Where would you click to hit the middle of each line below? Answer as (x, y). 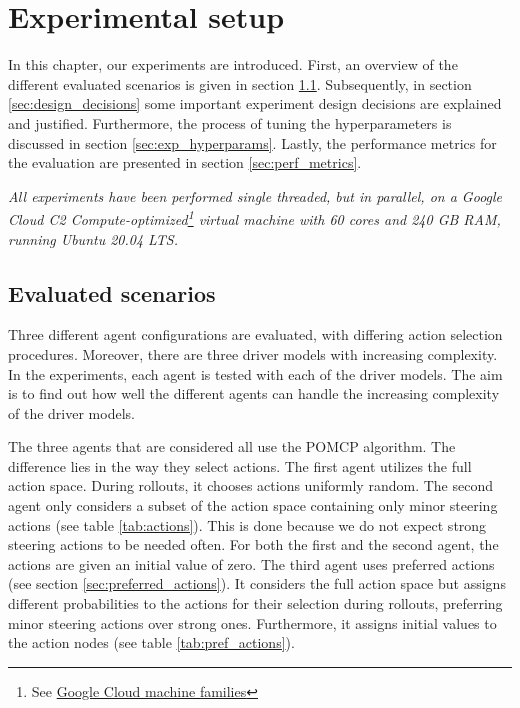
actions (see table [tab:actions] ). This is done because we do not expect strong (247, 524)
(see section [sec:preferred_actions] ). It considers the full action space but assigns (257, 583)
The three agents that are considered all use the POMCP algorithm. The (232, 446)
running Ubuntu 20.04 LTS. (93, 238)
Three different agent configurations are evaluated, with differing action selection (255, 334)
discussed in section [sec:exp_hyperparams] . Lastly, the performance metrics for (252, 142)
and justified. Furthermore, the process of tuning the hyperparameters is (230, 122)
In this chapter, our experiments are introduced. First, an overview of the (233, 64)
